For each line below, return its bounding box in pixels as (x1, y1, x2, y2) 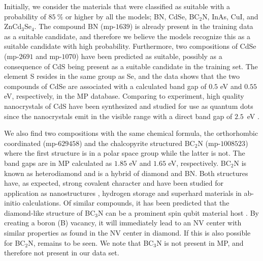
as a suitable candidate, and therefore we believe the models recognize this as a (4, 31, 251, 41)
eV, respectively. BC (168, 157, 231, 168)
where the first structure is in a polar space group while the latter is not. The (4, 148, 245, 158)
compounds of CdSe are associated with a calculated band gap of (4, 80, 207, 91)
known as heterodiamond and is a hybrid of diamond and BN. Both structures (4, 167, 248, 178)
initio (4, 197, 20, 208)
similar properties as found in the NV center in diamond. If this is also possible (4, 227, 251, 238)
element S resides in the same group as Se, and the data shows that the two (4, 71, 240, 81)
